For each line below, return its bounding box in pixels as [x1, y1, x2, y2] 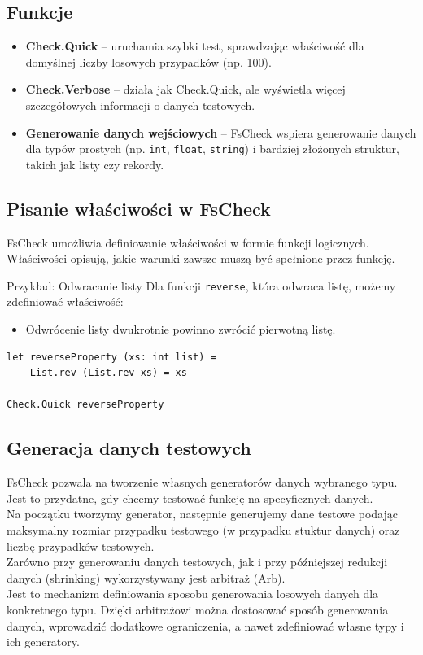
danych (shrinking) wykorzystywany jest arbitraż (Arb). [7, 569, 286, 586]
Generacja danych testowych [7, 435, 251, 461]
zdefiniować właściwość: [7, 293, 124, 310]
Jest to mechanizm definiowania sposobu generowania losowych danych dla [7, 585, 379, 602]
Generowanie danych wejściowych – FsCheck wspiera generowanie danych [25, 124, 416, 141]
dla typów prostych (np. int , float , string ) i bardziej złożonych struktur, [25, 140, 399, 157]
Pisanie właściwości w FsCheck [7, 195, 271, 221]
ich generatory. [7, 633, 80, 650]
